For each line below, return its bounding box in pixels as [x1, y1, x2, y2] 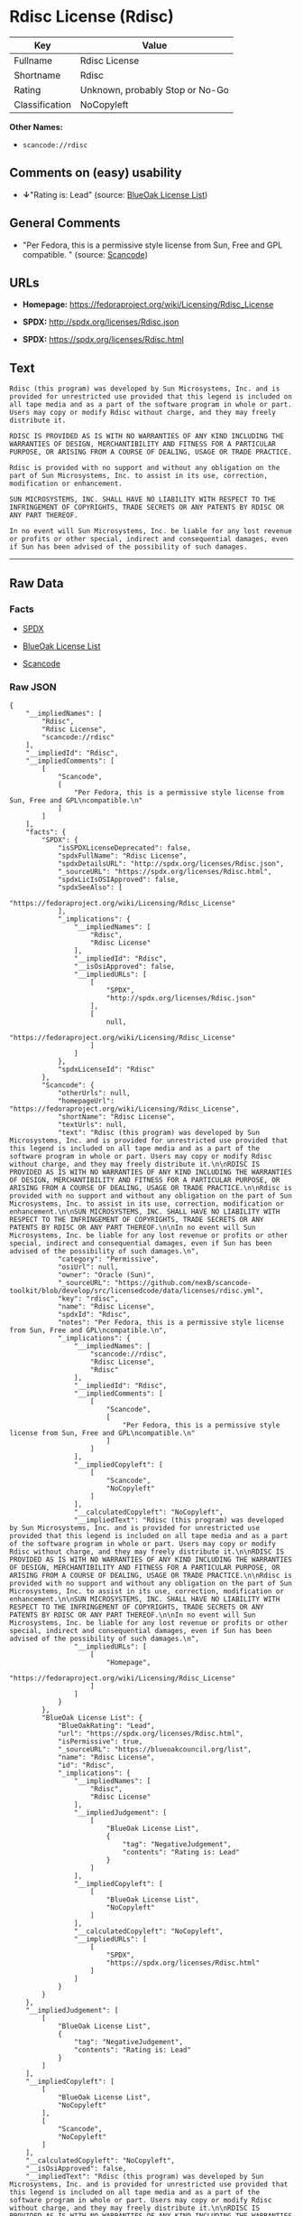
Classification [14, 98, 72, 110]
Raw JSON [9, 681, 57, 693]
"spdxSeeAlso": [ [57, 883, 124, 892]
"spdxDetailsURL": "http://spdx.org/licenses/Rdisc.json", [57, 859, 284, 869]
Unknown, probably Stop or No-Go [79, 83, 230, 96]
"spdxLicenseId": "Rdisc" [57, 1065, 155, 1075]
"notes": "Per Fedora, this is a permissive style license [57, 1318, 284, 1328]
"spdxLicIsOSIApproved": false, [57, 875, 179, 885]
